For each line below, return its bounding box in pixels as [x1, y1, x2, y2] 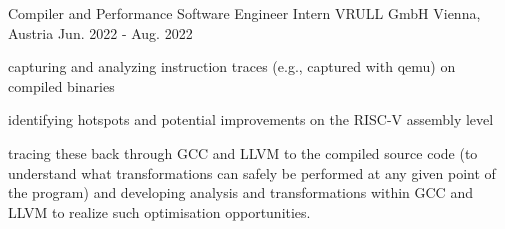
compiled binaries [8, 75, 115, 96]
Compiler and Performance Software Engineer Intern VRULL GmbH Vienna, [8, 3, 481, 23]
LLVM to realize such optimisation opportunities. [8, 201, 311, 222]
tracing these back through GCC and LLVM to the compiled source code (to [8, 142, 478, 163]
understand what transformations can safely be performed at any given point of [8, 162, 496, 183]
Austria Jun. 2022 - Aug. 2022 [8, 22, 193, 43]
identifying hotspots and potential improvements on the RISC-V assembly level [8, 109, 494, 130]
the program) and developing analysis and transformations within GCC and [8, 182, 473, 203]
